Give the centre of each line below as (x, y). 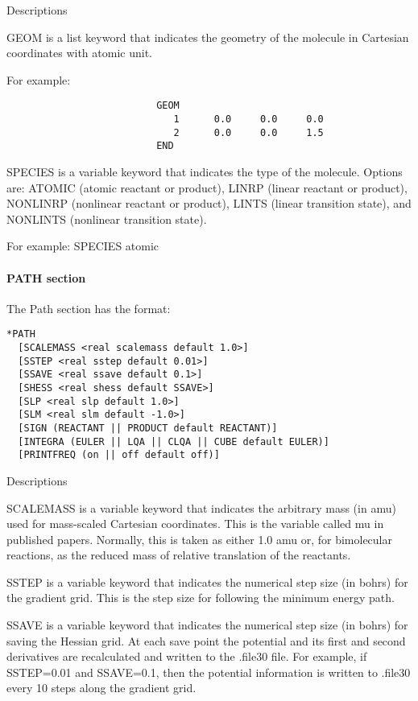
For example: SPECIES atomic (83, 246)
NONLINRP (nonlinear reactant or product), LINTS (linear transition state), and (209, 203)
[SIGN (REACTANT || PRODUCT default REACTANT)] (148, 428)
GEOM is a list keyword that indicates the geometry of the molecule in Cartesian (208, 37)
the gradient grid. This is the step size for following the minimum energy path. (201, 598)
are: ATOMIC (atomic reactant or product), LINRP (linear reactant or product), (207, 187)
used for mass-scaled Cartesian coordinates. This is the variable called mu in (195, 524)
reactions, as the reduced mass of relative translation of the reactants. (179, 555)
